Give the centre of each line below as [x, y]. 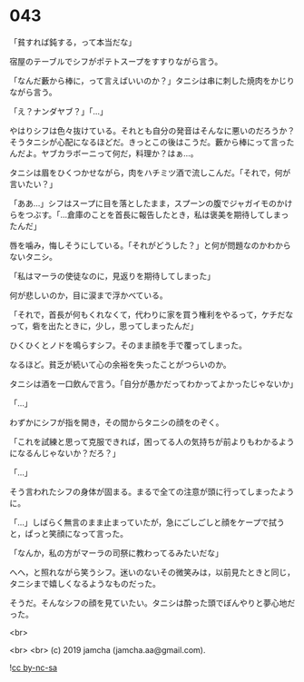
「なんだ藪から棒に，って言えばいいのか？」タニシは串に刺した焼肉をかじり [152, 80]
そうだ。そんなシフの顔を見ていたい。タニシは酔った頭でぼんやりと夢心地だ [152, 603]
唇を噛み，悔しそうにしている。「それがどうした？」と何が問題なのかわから [151, 245]
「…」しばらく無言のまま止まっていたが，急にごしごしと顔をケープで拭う [147, 522]
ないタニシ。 [33, 256]
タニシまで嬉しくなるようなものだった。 [85, 583]
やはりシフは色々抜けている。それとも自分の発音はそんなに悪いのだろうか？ [152, 130]
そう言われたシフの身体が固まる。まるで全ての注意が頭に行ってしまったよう [152, 491]
